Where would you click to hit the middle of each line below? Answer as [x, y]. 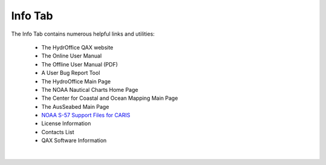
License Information [66, 123]
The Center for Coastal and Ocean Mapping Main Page [110, 98]
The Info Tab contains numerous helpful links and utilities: [83, 34]
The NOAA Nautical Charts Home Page [90, 89]
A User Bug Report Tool [71, 73]
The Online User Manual [72, 56]
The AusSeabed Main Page [75, 106]
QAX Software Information [74, 141]
